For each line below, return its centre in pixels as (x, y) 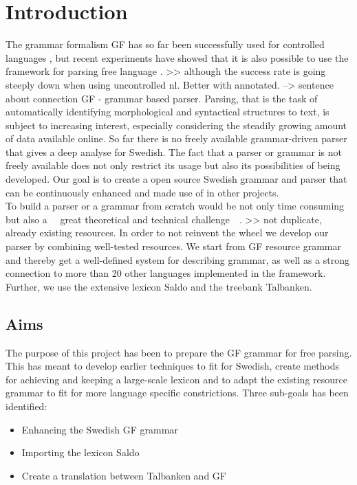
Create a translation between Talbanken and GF (124, 475)
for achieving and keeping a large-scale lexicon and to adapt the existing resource (176, 379)
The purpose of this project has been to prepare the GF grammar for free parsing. (179, 352)
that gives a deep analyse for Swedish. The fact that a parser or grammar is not (174, 151)
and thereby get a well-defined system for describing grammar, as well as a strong (177, 259)
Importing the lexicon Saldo (80, 452)
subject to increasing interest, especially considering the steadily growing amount (176, 125)
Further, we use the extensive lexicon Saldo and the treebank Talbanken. (159, 286)
